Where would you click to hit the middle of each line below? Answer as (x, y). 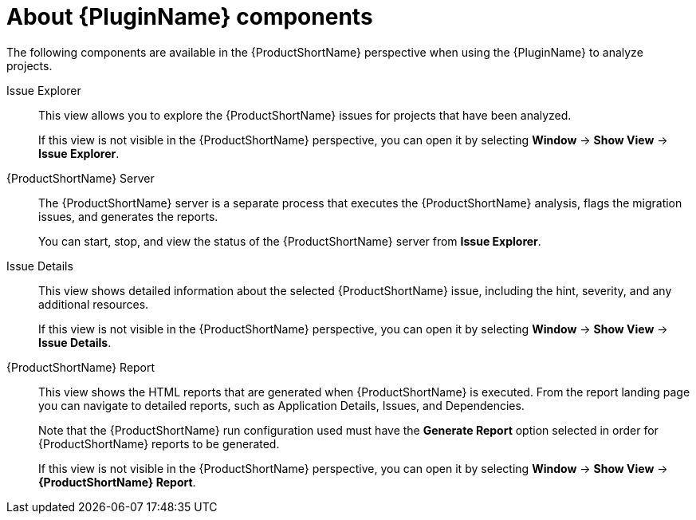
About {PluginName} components (190, 17)
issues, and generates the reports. (128, 216)
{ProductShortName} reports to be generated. (159, 443)
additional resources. (94, 304)
